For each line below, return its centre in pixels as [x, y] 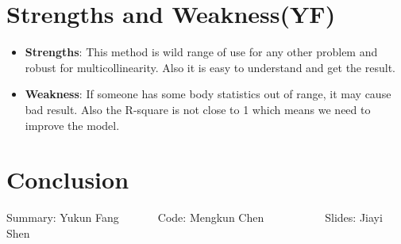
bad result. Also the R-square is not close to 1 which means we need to [198, 109]
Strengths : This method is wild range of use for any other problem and [201, 52]
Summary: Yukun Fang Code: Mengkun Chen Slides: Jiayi [195, 217]
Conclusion [68, 179]
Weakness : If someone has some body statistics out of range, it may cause [208, 94]
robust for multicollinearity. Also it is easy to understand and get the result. [210, 67]
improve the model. [72, 125]
